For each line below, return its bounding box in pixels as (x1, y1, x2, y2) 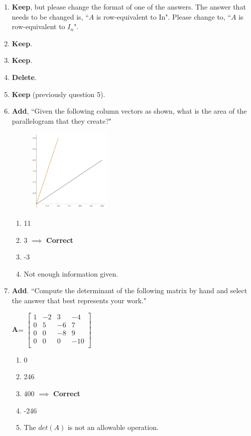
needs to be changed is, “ (12, 11, 89, 22)
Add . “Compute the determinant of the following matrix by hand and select (12, 285, 247, 296)
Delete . (12, 71, 37, 82)
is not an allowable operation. (67, 422, 159, 432)
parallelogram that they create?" (12, 115, 112, 126)
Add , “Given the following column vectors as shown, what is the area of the (12, 106, 247, 116)
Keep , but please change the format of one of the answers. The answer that (12, 2, 246, 12)
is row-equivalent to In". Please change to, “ (96, 11, 231, 22)
